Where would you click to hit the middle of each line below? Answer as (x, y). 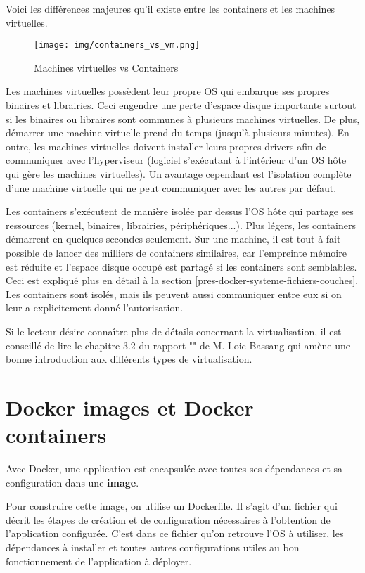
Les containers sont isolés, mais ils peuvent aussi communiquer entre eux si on (174, 294)
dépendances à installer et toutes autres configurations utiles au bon (153, 547)
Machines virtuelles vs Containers (106, 67)
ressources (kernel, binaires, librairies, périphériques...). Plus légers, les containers (181, 225)
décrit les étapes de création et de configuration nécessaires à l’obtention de (168, 519)
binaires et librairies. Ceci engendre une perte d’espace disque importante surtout (181, 105)
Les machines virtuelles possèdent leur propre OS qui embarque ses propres (168, 91)
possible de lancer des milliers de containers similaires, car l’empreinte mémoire (176, 252)
